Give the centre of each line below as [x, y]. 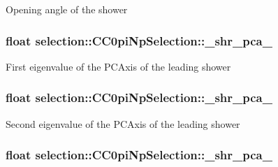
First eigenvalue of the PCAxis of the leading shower [118, 66]
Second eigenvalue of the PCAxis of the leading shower [123, 123]
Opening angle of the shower [67, 9]
